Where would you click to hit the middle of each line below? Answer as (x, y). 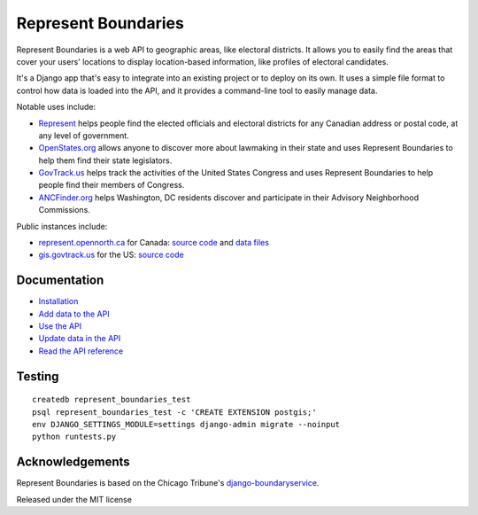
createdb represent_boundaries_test (112, 400)
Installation (58, 301)
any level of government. (84, 135)
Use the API (60, 326)
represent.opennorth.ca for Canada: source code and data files (154, 243)
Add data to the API (74, 314)
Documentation (60, 281)
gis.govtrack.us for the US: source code (112, 255)
